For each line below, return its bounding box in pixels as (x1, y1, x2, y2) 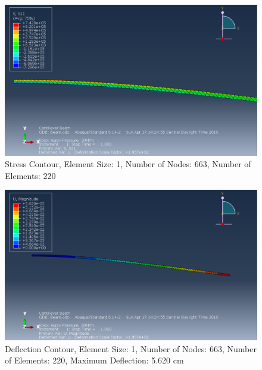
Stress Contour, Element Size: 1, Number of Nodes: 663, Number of (5, 158, 251, 170)
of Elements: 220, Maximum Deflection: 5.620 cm (5, 354, 184, 366)
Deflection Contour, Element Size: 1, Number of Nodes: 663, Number (5, 342, 257, 355)
